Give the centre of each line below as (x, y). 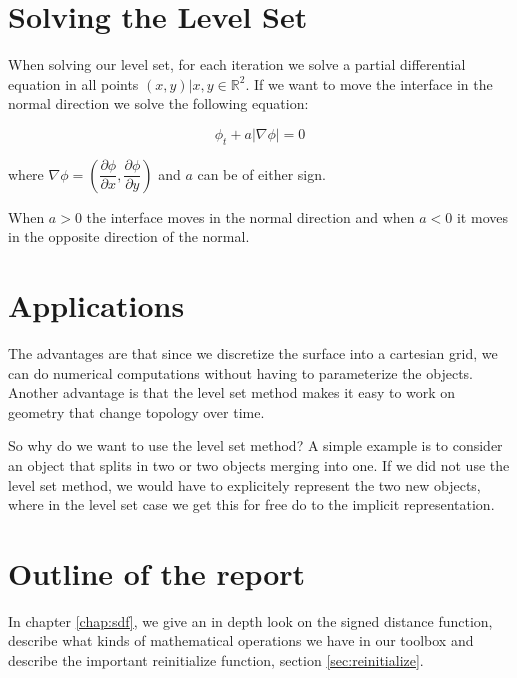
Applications (96, 305)
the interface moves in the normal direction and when (250, 216)
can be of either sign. (261, 173)
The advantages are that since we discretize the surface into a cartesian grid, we (253, 353)
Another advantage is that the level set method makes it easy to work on (232, 392)
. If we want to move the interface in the (369, 83)
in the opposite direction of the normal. (129, 236)
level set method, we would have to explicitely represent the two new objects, (244, 484)
